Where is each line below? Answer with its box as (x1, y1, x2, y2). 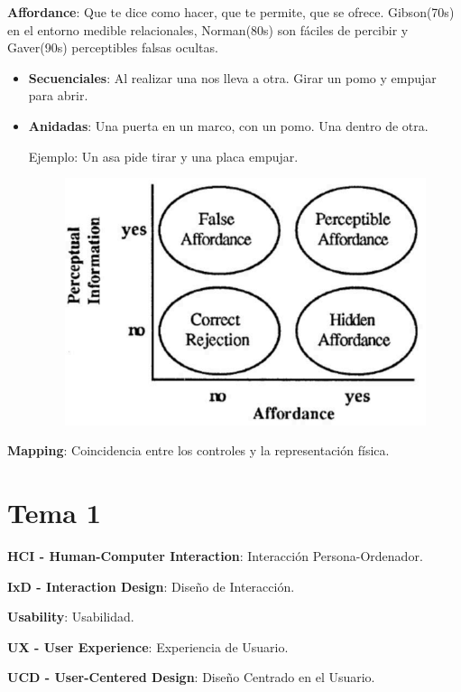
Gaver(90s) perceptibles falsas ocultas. (7, 38, 218, 57)
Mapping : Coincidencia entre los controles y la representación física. (7, 441, 390, 460)
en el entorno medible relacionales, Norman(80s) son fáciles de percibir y (7, 20, 409, 39)
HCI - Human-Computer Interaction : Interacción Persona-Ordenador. (7, 547, 423, 566)
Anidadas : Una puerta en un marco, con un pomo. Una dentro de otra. (28, 116, 429, 135)
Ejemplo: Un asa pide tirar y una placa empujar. (28, 146, 299, 165)
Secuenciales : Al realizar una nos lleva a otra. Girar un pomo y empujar (28, 68, 437, 87)
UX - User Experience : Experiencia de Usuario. (7, 637, 289, 656)
